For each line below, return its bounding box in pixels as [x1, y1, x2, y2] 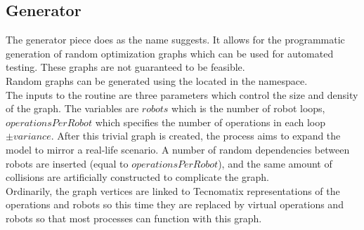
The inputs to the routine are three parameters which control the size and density [6, 87, 358, 102]
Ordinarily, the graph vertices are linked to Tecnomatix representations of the [6, 183, 340, 198]
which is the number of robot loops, [171, 101, 325, 116]
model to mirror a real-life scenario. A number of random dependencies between [6, 142, 350, 156]
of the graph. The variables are [6, 101, 139, 116]
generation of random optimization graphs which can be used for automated [6, 46, 334, 60]
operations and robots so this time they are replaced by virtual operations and [6, 197, 344, 212]
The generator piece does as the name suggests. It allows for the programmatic [6, 32, 345, 47]
